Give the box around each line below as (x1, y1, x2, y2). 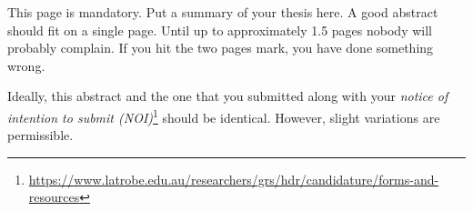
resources (28, 187, 80, 206)
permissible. (7, 126, 74, 145)
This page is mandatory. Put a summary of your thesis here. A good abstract (7, 3, 438, 21)
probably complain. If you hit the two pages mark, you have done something (7, 38, 434, 57)
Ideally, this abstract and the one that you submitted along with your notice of (7, 86, 448, 105)
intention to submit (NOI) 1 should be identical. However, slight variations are (7, 105, 440, 126)
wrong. (7, 55, 45, 75)
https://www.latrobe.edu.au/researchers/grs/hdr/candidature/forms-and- (28, 169, 439, 188)
